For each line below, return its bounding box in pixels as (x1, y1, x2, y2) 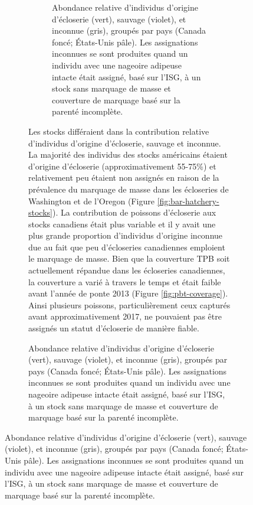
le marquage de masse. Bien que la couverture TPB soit (28, 252, 230, 265)
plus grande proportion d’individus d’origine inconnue (28, 229, 223, 242)
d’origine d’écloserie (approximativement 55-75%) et (28, 159, 216, 172)
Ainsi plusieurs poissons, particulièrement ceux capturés (28, 298, 231, 311)
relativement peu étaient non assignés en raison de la (28, 171, 219, 184)
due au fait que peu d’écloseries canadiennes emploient (28, 240, 225, 253)
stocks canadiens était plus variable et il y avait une (28, 217, 216, 230)
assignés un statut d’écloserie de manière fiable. (28, 322, 199, 334)
